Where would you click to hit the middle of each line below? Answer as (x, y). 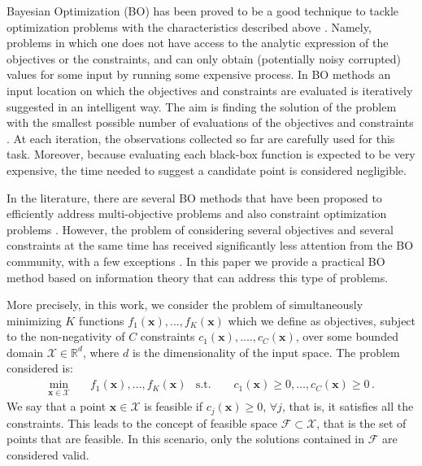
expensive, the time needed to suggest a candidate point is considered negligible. (207, 170)
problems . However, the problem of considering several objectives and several (200, 229)
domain (25, 352)
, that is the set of (361, 422)
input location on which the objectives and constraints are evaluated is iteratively (210, 90)
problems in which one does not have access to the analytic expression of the (198, 43)
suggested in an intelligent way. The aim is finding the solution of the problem (202, 106)
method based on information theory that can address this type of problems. (198, 277)
